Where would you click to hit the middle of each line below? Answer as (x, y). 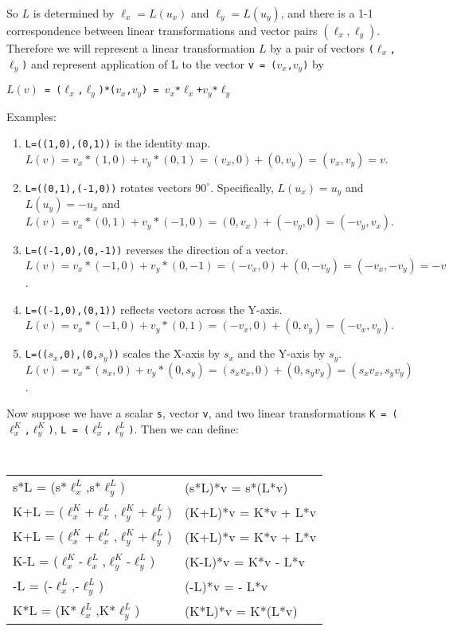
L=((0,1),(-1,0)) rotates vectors (108, 187)
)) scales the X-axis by (164, 353)
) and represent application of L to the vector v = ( (149, 63)
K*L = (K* (45, 609)
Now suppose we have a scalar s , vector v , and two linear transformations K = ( (202, 413)
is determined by (74, 13)
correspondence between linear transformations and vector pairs (162, 30)
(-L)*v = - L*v (226, 586)
